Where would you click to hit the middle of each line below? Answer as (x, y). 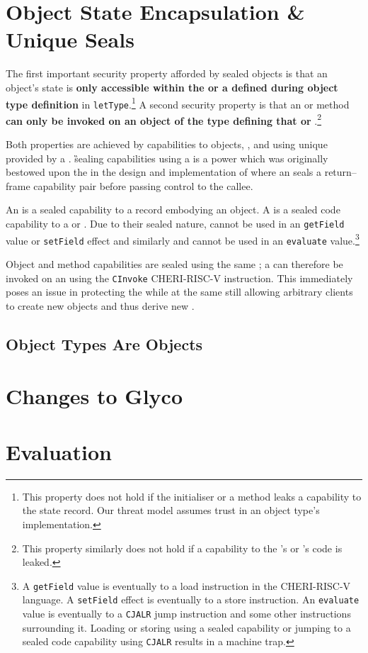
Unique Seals (70, 39)
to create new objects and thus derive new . (100, 305)
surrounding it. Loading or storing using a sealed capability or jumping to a (186, 627)
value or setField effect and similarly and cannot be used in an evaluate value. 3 (183, 239)
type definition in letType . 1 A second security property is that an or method (178, 103)
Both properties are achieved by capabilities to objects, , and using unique (167, 144)
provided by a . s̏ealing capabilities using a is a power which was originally (167, 158)
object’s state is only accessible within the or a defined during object (172, 87)
